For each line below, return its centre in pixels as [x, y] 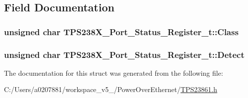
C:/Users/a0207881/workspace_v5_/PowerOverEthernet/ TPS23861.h [111, 89]
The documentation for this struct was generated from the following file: [114, 73]
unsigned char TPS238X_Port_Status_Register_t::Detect [124, 54]
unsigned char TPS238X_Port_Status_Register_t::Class [121, 31]
